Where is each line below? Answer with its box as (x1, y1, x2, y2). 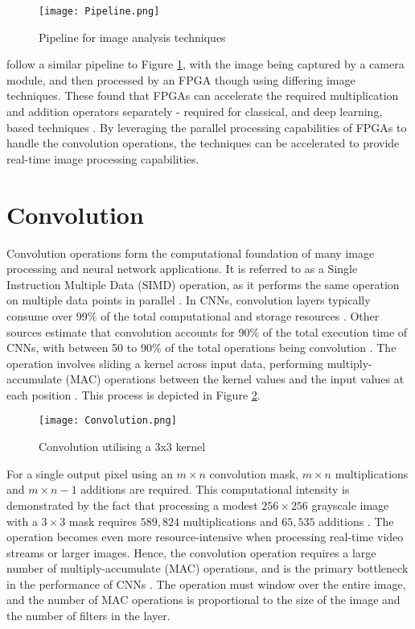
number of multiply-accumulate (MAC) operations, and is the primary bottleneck (6, 560, 409, 577)
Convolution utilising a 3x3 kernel (39, 438, 206, 455)
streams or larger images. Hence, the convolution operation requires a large (6, 544, 376, 561)
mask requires (68, 512, 138, 529)
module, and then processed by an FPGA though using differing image (6, 71, 355, 88)
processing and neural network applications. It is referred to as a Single (6, 260, 358, 277)
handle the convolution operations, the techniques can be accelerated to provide (6, 134, 400, 151)
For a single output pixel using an (6, 465, 173, 482)
